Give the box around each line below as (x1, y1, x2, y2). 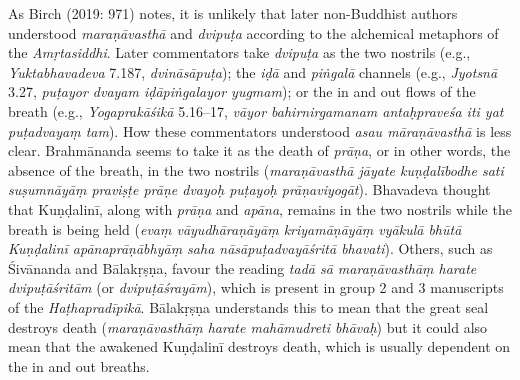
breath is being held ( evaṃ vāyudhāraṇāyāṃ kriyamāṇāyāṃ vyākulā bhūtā (8, 218, 462, 239)
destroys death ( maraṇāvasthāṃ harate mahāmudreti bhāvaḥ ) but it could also (8, 316, 488, 337)
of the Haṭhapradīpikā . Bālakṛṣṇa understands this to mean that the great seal (8, 296, 489, 317)
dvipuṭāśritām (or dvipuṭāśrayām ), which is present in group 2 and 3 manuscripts (8, 277, 504, 298)
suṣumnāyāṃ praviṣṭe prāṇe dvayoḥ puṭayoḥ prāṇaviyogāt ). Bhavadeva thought (8, 179, 491, 200)
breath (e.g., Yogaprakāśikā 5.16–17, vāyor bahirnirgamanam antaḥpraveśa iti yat (8, 100, 504, 121)
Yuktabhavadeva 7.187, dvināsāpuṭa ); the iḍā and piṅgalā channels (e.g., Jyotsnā (8, 61, 498, 82)
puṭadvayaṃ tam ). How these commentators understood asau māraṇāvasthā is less (8, 120, 512, 141)
